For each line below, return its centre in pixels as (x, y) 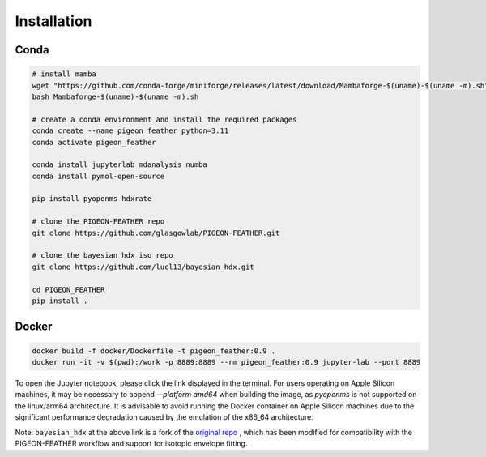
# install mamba (64, 74)
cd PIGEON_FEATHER (68, 289)
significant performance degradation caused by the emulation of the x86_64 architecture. (164, 417)
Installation (53, 21)
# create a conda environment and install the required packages (164, 119)
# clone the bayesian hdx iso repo (102, 256)
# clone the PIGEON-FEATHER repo (98, 222)
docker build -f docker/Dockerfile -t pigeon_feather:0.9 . (154, 351)
